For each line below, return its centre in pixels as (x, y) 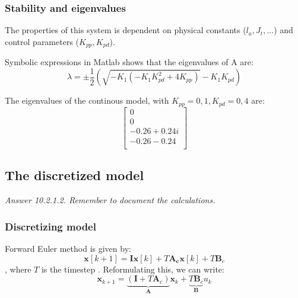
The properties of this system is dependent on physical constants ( (126, 30)
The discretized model (74, 175)
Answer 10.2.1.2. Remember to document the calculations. (110, 200)
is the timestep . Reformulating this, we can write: (133, 269)
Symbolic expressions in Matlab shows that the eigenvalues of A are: (129, 62)
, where (18, 269)
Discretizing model (50, 226)
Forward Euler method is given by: (68, 248)
